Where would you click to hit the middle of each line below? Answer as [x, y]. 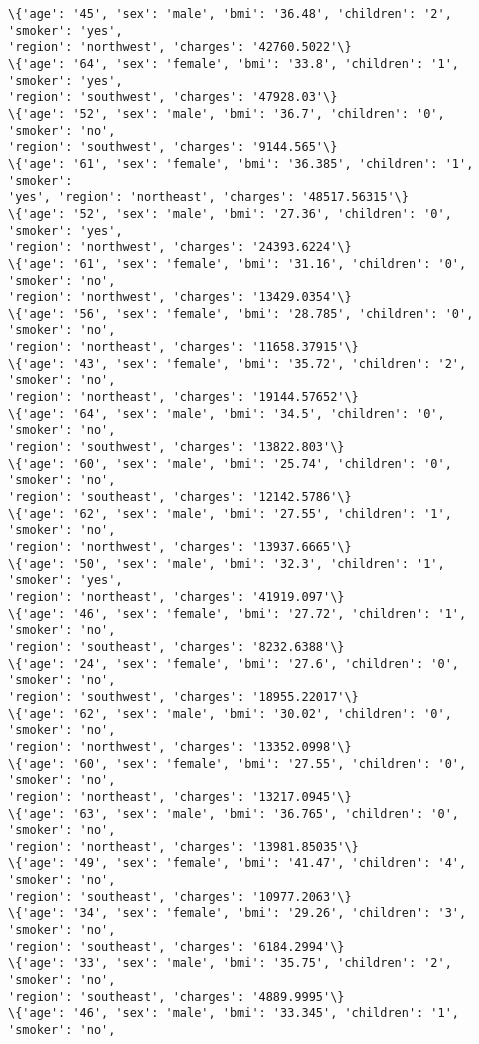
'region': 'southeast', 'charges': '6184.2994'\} [176, 946]
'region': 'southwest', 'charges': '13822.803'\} [176, 447]
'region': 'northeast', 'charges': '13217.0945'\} [180, 796]
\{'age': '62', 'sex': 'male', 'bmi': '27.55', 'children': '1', [230, 513]
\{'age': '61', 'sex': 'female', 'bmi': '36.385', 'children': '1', [241, 163]
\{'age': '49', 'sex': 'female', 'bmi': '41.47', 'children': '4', [237, 863]
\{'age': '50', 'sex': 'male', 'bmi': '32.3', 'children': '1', [226, 563]
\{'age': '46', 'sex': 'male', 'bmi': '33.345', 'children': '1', [234, 1013]
